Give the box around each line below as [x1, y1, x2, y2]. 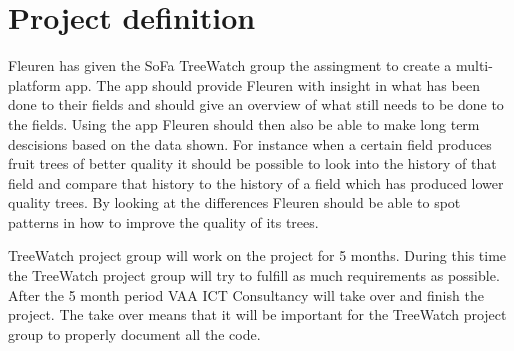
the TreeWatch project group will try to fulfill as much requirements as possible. [8, 265, 500, 286]
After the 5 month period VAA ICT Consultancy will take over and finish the [8, 284, 484, 305]
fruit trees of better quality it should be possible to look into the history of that [8, 153, 497, 174]
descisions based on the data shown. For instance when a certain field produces [8, 133, 492, 154]
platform [8, 74, 61, 95]
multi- [455, 55, 493, 76]
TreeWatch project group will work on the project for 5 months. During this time [8, 245, 507, 266]
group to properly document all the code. [8, 323, 261, 344]
